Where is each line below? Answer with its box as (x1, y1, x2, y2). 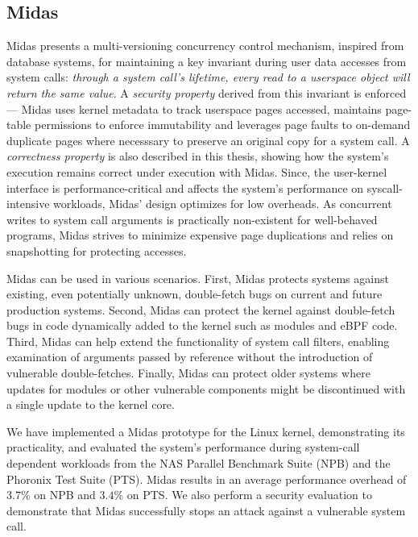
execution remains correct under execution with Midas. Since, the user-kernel (6, 163, 387, 180)
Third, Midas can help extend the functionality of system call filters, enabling (6, 332, 390, 349)
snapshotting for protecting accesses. (6, 242, 187, 259)
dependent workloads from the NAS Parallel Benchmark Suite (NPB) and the (6, 455, 391, 472)
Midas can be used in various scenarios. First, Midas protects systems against (6, 269, 389, 286)
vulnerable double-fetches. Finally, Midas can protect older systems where (6, 364, 370, 381)
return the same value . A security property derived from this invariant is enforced (6, 84, 407, 101)
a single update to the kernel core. (6, 396, 175, 413)
